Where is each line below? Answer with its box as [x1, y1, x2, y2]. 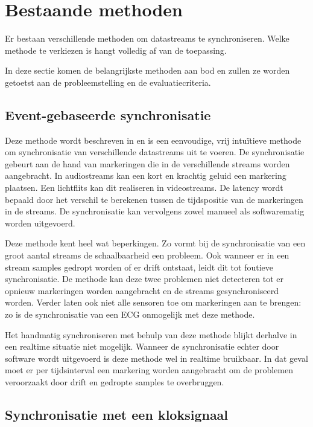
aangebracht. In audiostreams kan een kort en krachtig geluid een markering [5, 169, 286, 182]
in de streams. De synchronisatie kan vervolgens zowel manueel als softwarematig [5, 205, 305, 217]
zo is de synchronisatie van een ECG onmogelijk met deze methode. [5, 308, 255, 321]
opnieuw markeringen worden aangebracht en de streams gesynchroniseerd [5, 284, 279, 297]
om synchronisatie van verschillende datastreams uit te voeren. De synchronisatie [5, 146, 305, 158]
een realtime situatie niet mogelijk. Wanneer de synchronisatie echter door [5, 340, 279, 353]
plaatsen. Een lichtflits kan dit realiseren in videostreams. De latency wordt [5, 181, 283, 194]
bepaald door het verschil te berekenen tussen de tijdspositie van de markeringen [5, 193, 303, 205]
